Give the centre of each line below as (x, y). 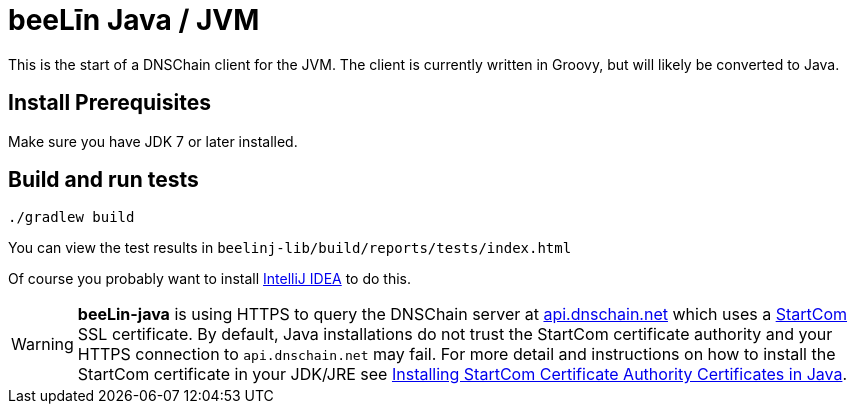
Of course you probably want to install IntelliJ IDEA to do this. (210, 279)
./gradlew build (71, 217)
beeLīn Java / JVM (134, 20)
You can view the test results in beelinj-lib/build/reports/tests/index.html (290, 248)
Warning (42, 344)
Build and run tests (103, 180)
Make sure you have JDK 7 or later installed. (153, 141)
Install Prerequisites (109, 103)
